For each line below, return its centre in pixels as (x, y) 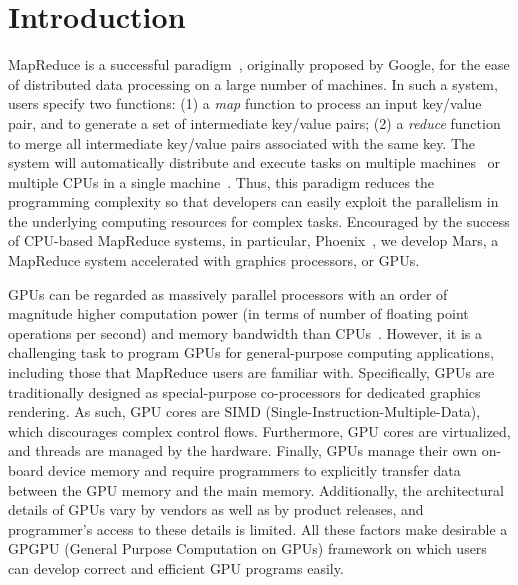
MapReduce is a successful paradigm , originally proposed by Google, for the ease (259, 64)
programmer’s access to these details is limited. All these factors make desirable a (258, 528)
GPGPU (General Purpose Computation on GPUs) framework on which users (247, 548)
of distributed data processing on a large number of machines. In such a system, (253, 83)
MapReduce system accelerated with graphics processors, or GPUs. (214, 260)
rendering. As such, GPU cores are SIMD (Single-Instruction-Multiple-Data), (244, 411)
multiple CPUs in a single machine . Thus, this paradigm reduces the (221, 181)
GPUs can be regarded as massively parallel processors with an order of (228, 293)
